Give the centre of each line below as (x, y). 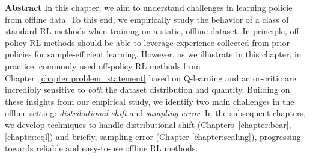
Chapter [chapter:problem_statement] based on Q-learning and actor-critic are (150, 78)
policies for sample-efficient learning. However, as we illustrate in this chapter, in (153, 54)
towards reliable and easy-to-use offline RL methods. (102, 148)
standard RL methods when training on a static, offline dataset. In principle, (146, 31)
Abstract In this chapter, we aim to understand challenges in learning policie (149, 7)
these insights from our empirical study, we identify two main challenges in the (150, 101)
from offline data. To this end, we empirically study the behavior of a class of (147, 19)
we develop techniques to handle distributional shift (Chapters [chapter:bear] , (148, 124)
